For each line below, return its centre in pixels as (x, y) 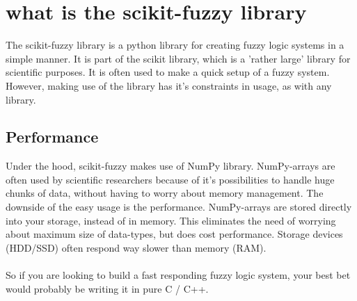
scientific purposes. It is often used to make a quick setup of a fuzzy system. (168, 72)
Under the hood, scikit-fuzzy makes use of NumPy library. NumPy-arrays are (170, 166)
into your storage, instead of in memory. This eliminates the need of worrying (171, 220)
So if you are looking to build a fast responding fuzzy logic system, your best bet (178, 275)
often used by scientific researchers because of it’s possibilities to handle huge (170, 179)
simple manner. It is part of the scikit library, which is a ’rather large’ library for (178, 58)
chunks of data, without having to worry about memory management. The (165, 193)
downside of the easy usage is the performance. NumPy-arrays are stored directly (179, 207)
